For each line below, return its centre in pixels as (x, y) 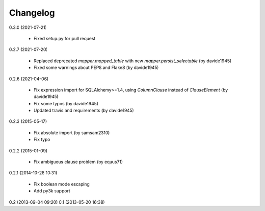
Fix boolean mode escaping (62, 184)
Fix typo (42, 140)
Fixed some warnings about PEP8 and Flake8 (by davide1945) (96, 68)
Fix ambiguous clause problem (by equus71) (78, 162)
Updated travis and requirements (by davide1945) (84, 111)
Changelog (32, 13)
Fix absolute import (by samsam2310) (72, 133)
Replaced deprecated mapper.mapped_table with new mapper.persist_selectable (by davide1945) (132, 61)
